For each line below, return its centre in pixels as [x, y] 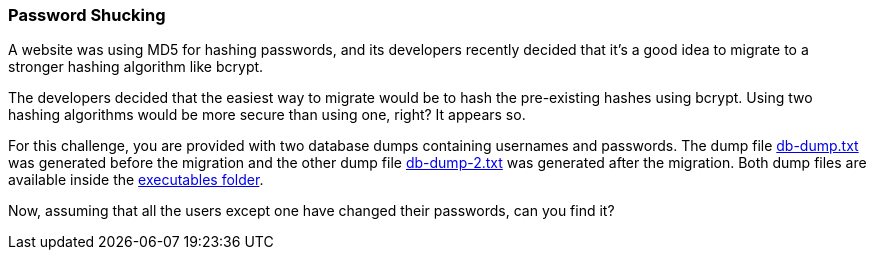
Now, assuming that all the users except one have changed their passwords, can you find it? [311, 211]
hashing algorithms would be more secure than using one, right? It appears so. [267, 115]
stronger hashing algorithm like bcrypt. [136, 67]
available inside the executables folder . [136, 180]
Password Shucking [87, 15]
